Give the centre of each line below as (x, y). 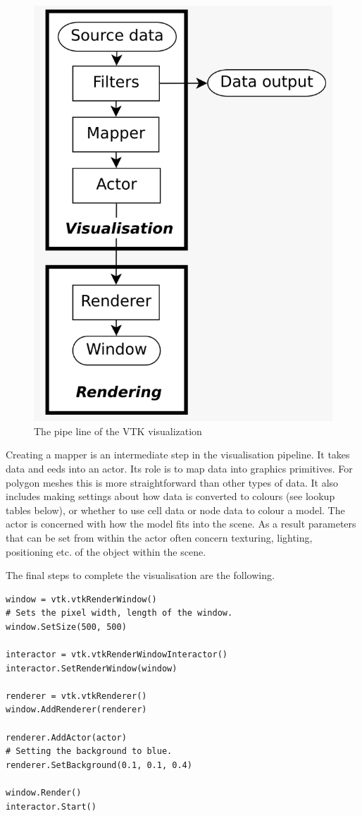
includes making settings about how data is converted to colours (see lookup (170, 496)
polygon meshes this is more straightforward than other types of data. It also (172, 482)
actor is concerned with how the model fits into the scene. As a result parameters (181, 524)
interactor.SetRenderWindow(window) (92, 668)
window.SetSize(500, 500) (66, 627)
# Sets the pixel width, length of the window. (119, 613)
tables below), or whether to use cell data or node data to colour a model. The (175, 510)
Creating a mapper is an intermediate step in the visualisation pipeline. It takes (178, 455)
